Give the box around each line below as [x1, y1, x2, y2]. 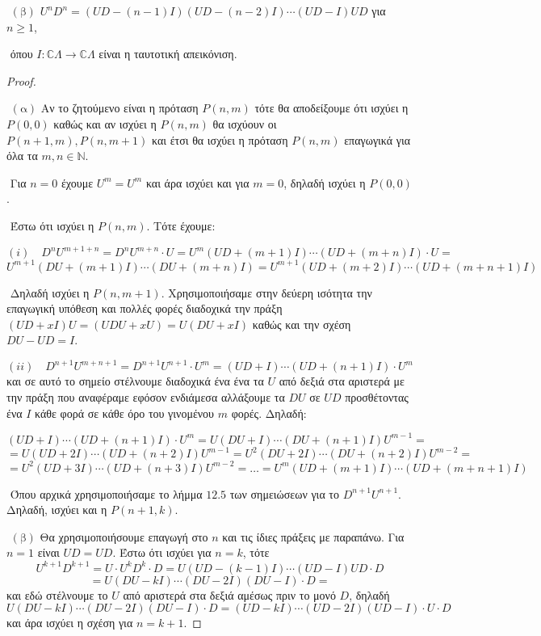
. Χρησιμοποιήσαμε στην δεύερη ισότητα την [161, 284, 372, 301]
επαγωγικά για [344, 131, 411, 148]
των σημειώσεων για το [229, 485, 340, 502]
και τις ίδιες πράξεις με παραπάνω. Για [222, 528, 405, 545]
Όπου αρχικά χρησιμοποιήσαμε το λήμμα [10, 485, 203, 502]
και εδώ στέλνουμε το [6, 586, 108, 603]
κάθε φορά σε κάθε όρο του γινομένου [35, 404, 215, 421]
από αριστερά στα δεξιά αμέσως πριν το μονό [123, 586, 336, 603]
